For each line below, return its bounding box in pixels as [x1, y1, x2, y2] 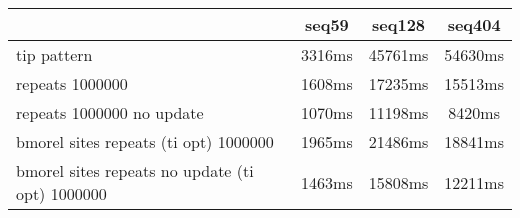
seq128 [372, 13, 426, 36]
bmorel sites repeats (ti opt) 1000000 [16, 130, 274, 153]
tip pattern [16, 43, 93, 66]
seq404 [447, 13, 501, 36]
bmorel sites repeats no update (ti [16, 159, 254, 182]
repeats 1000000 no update [16, 101, 204, 124]
